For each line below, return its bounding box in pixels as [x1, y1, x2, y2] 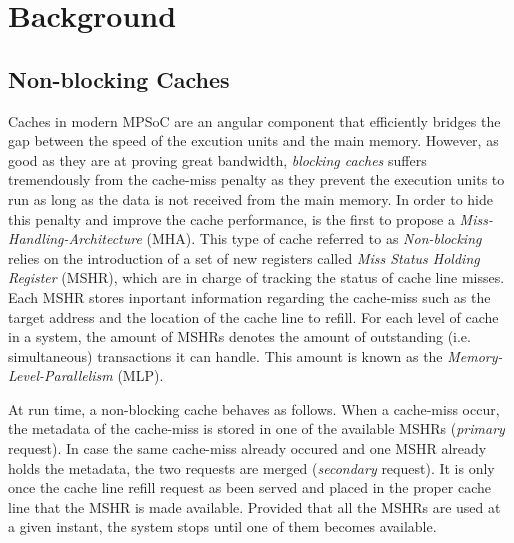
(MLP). [117, 365, 164, 386]
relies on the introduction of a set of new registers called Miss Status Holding [8, 247, 480, 268]
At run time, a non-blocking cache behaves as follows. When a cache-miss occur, [8, 398, 500, 419]
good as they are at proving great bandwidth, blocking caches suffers [8, 149, 427, 170]
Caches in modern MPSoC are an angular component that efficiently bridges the [8, 110, 501, 131]
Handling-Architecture [8, 228, 142, 249]
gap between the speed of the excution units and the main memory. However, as [8, 130, 499, 151]
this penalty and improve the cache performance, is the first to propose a [8, 208, 455, 229]
